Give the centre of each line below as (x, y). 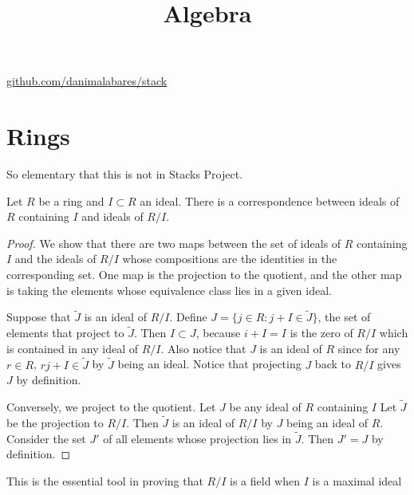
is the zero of (321, 333)
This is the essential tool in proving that (105, 480)
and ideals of (112, 216)
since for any (369, 348)
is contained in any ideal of (72, 348)
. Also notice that (203, 348)
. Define (188, 317)
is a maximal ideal (357, 480)
